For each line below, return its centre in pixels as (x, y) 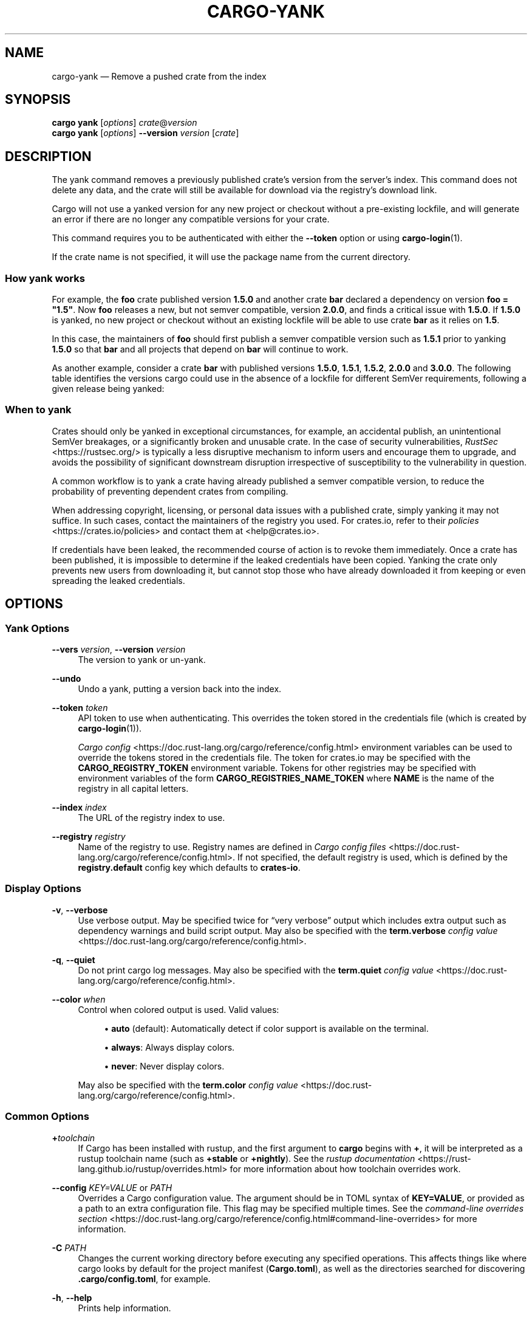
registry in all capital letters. (133, 788)
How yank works (45, 278)
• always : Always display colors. (169, 1047)
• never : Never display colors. (164, 1066)
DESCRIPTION (48, 156)
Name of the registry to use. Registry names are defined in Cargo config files (232, 847)
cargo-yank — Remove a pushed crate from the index (159, 76)
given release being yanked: (108, 389)
